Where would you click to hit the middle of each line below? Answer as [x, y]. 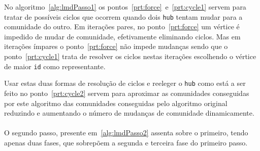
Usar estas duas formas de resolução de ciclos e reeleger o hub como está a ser [125, 83]
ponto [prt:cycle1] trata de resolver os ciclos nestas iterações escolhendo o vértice [130, 56]
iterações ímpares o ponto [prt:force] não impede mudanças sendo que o [116, 46]
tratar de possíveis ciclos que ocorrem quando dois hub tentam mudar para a [123, 16]
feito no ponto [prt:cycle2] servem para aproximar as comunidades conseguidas [127, 93]
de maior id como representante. [55, 66]
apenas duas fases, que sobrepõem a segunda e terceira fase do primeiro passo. [126, 142]
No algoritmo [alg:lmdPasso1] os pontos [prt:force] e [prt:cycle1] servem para [125, 7]
